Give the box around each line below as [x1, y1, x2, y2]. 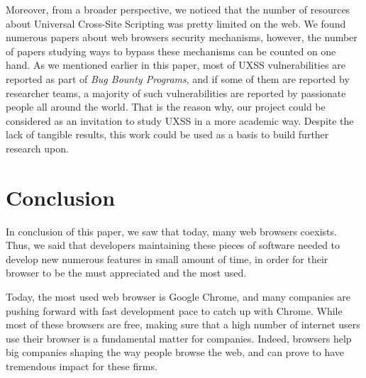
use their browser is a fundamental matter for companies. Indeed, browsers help [6, 330, 352, 345]
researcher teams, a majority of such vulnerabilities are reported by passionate [6, 85, 346, 100]
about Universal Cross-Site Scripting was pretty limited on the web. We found [6, 16, 346, 30]
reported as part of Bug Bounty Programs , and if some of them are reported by [6, 71, 350, 86]
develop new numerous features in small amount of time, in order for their [6, 251, 328, 266]
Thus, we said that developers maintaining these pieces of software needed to [6, 238, 340, 252]
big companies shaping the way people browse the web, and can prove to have [6, 345, 345, 360]
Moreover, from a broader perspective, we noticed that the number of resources [6, 2, 350, 16]
